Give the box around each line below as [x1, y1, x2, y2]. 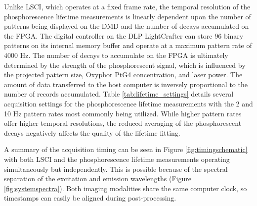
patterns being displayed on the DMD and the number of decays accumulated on [4, 21, 249, 31]
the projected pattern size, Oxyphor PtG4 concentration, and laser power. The [4, 69, 243, 80]
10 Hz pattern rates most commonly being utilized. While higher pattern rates [4, 108, 242, 118]
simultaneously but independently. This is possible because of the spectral [4, 163, 228, 174]
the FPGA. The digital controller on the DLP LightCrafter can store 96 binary [4, 30, 244, 41]
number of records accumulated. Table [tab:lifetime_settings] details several [4, 89, 234, 99]
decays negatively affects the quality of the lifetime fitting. [4, 127, 180, 138]
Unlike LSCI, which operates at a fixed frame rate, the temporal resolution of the [4, 1, 251, 11]
